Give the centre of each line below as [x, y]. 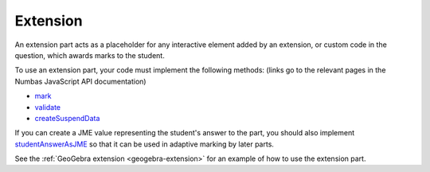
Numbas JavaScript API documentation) [80, 81]
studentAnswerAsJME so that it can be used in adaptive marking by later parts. [145, 144]
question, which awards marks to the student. [90, 55]
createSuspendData [67, 118]
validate [48, 107]
